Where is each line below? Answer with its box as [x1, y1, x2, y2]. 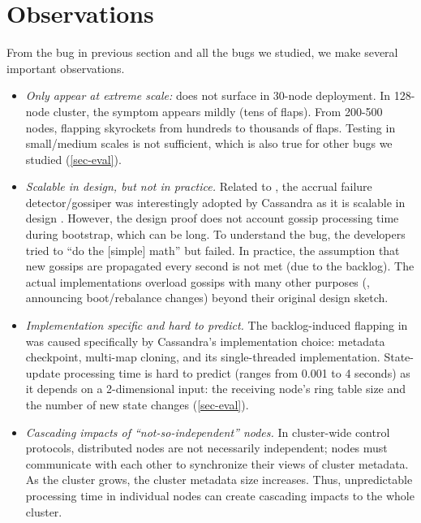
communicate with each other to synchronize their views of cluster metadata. [25, 455, 409, 472]
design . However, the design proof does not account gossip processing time [25, 210, 399, 227]
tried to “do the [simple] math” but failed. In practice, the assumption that [25, 241, 400, 258]
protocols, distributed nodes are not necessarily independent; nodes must [25, 439, 388, 456]
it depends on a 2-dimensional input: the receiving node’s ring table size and [25, 380, 406, 397]
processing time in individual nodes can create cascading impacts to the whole [25, 486, 415, 504]
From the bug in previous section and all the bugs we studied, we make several [6, 44, 398, 61]
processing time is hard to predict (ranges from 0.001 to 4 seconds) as [63, 364, 410, 381]
